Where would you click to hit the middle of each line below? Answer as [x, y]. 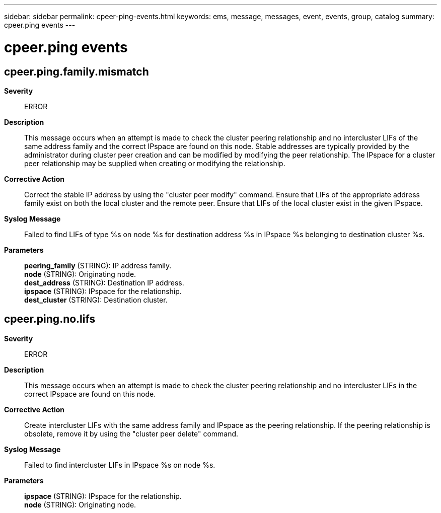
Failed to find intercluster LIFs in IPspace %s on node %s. [120, 465]
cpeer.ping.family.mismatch [77, 71]
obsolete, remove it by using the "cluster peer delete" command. [131, 433]
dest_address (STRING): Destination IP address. [104, 282]
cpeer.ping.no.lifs [50, 319]
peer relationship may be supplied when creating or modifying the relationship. [155, 163]
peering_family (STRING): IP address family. [98, 265]
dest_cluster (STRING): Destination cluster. [96, 300]
